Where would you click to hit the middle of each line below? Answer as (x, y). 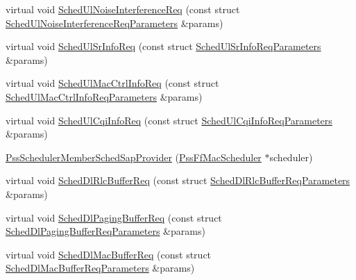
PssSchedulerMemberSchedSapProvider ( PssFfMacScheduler (134, 157)
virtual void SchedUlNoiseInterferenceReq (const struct (123, 9)
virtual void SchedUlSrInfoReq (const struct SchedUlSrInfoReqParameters (163, 46)
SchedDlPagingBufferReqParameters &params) (105, 231)
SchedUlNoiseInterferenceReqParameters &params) (115, 23)
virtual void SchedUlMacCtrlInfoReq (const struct (112, 83)
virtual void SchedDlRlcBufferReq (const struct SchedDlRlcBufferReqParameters (178, 180)
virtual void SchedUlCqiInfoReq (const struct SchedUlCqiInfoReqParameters (169, 120)
